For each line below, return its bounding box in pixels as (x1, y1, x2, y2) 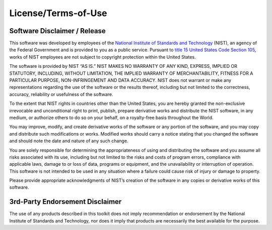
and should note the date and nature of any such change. (9, 138, 128, 144)
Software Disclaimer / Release (9, 27, 106, 35)
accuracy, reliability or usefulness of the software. (9, 91, 113, 97)
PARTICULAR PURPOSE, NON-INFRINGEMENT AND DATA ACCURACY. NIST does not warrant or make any (9, 77, 232, 83)
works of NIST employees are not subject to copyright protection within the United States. (9, 54, 196, 60)
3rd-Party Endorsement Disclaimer (9, 197, 122, 206)
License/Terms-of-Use (9, 8, 108, 19)
